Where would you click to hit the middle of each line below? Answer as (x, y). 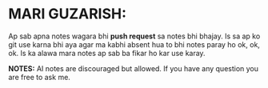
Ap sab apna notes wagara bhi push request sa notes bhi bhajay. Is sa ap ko (134, 36)
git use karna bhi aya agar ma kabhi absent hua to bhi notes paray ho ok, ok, (134, 44)
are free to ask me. (39, 77)
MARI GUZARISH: (67, 14)
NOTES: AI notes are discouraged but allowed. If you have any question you (133, 68)
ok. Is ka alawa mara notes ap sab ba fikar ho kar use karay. (107, 53)
